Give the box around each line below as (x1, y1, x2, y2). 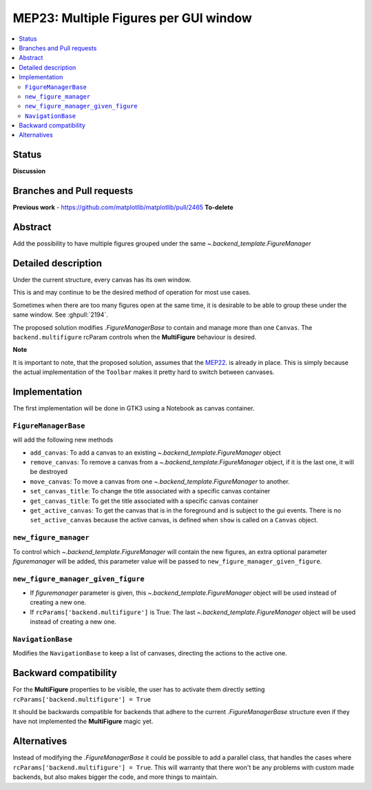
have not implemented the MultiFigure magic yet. (12, 718, 154, 726)
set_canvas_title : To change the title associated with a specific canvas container (30, 487, 271, 495)
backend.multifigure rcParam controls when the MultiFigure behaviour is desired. (12, 333, 257, 342)
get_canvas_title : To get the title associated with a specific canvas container (30, 497, 258, 505)
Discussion (12, 167, 46, 175)
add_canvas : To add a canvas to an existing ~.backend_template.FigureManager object (30, 448, 281, 457)
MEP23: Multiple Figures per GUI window (12, 10, 253, 26)
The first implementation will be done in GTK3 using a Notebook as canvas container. (12, 404, 255, 413)
